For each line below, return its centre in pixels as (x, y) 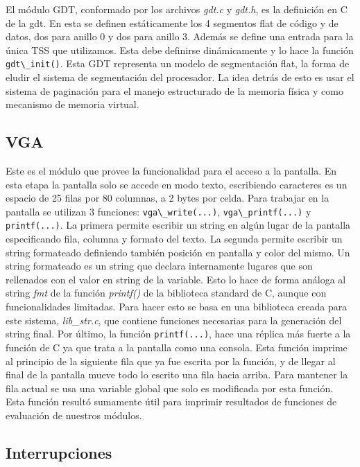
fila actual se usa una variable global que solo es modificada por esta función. (170, 388)
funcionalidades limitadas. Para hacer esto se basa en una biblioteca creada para (177, 307)
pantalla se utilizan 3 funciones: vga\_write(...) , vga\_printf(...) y (158, 211)
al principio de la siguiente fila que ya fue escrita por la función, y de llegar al (171, 361)
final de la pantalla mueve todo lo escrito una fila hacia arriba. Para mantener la (177, 375)
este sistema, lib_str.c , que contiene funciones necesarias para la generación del (174, 320)
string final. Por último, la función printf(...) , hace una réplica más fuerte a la (178, 334)
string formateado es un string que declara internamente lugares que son (159, 266)
